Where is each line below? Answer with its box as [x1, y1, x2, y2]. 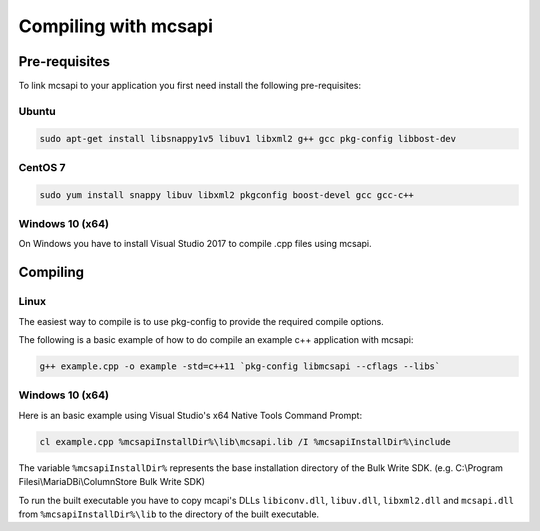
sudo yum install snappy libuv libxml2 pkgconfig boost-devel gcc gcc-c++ [39, 189, 415, 200]
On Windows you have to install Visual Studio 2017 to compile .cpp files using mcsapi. [18, 238, 372, 250]
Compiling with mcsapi [18, 15, 214, 37]
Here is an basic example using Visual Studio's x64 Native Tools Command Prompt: [18, 409, 363, 421]
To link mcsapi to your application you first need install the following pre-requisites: [18, 80, 362, 92]
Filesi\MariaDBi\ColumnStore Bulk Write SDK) [18, 476, 205, 488]
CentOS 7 [18, 160, 66, 174]
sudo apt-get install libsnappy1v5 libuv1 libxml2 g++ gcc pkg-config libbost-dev [39, 133, 457, 144]
